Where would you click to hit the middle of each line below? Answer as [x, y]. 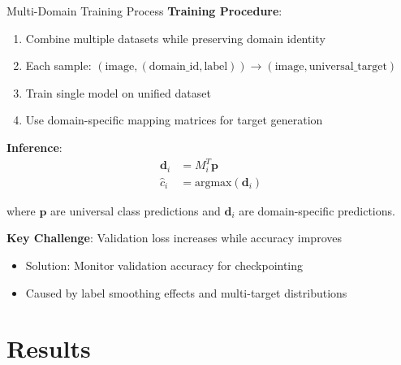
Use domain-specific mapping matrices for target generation [174, 120]
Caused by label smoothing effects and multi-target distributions [186, 292]
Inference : [34, 147]
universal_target [348, 67]
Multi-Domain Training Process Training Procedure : [144, 11]
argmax [213, 182]
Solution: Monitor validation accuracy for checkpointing [164, 265]
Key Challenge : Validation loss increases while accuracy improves [174, 238]
